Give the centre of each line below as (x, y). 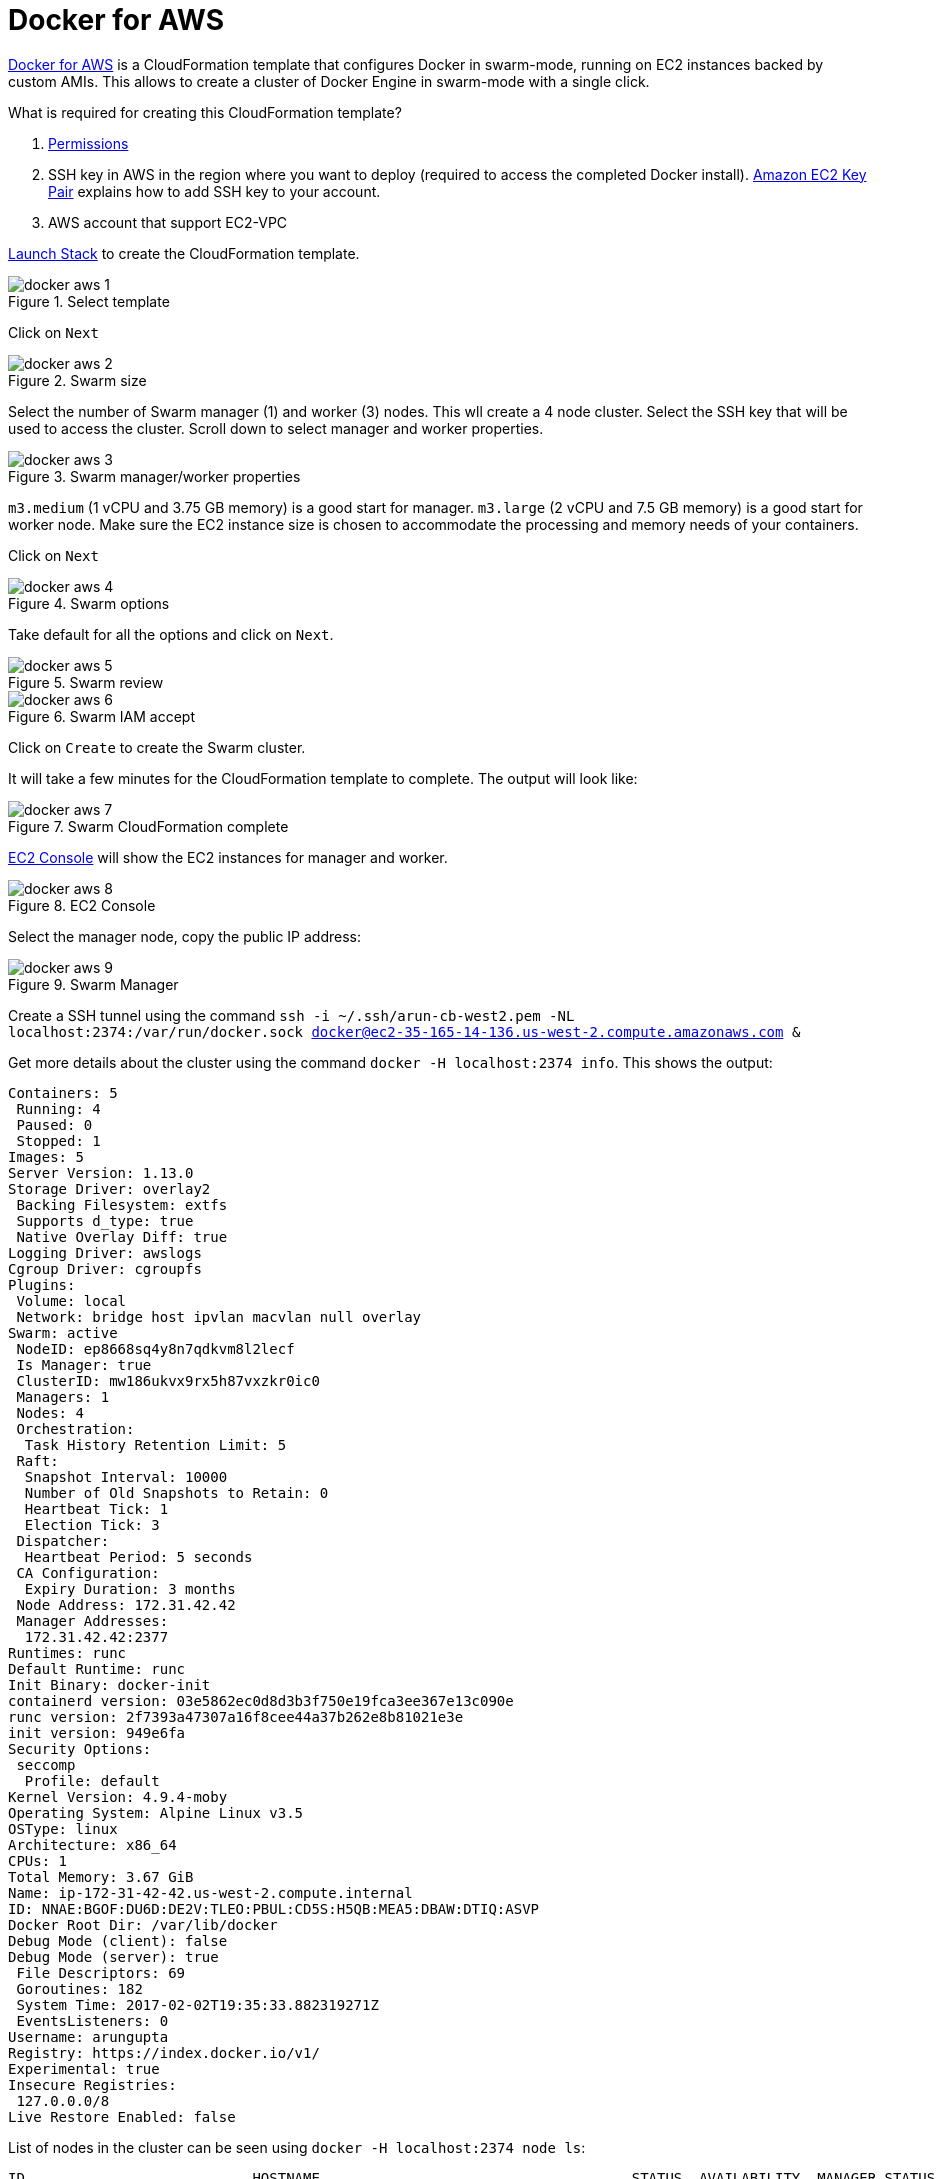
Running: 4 (58, 1108)
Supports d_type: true (105, 1220)
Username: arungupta (88, 2036)
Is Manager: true (84, 1364)
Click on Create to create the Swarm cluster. (157, 747)
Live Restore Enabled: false (122, 2116)
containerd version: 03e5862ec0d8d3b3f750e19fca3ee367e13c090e (261, 1700)
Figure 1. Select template (89, 301)
